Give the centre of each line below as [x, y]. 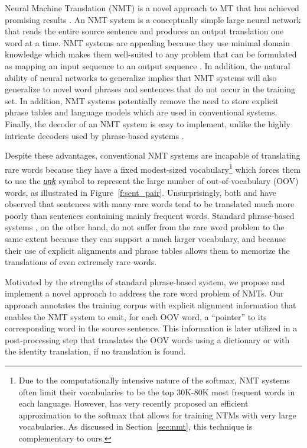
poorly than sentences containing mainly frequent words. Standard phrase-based [150, 215]
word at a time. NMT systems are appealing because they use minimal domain [148, 42]
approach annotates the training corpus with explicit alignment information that [151, 304]
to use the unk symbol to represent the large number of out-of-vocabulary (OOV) [152, 180]
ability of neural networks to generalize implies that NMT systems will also [141, 77]
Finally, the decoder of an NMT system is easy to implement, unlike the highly [148, 123]
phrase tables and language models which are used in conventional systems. [141, 112]
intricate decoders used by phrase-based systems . [94, 135]
